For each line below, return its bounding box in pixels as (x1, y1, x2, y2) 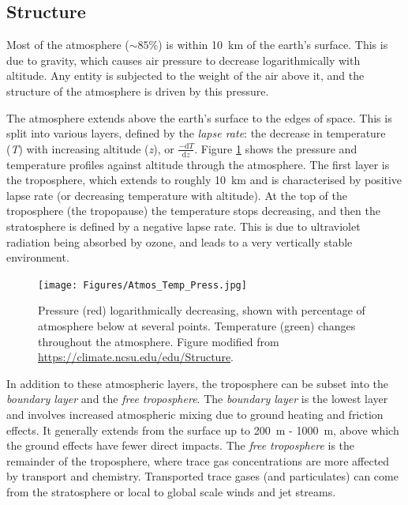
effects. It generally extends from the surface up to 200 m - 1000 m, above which (6, 421, 399, 438)
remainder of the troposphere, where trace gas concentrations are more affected (6, 452, 390, 469)
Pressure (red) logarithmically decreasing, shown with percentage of (38, 302, 365, 318)
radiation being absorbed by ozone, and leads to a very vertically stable (6, 233, 353, 250)
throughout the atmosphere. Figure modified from (38, 333, 279, 349)
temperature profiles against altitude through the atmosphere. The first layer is (6, 156, 390, 172)
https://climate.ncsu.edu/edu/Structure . (38, 349, 234, 365)
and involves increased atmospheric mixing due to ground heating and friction (6, 405, 384, 422)
